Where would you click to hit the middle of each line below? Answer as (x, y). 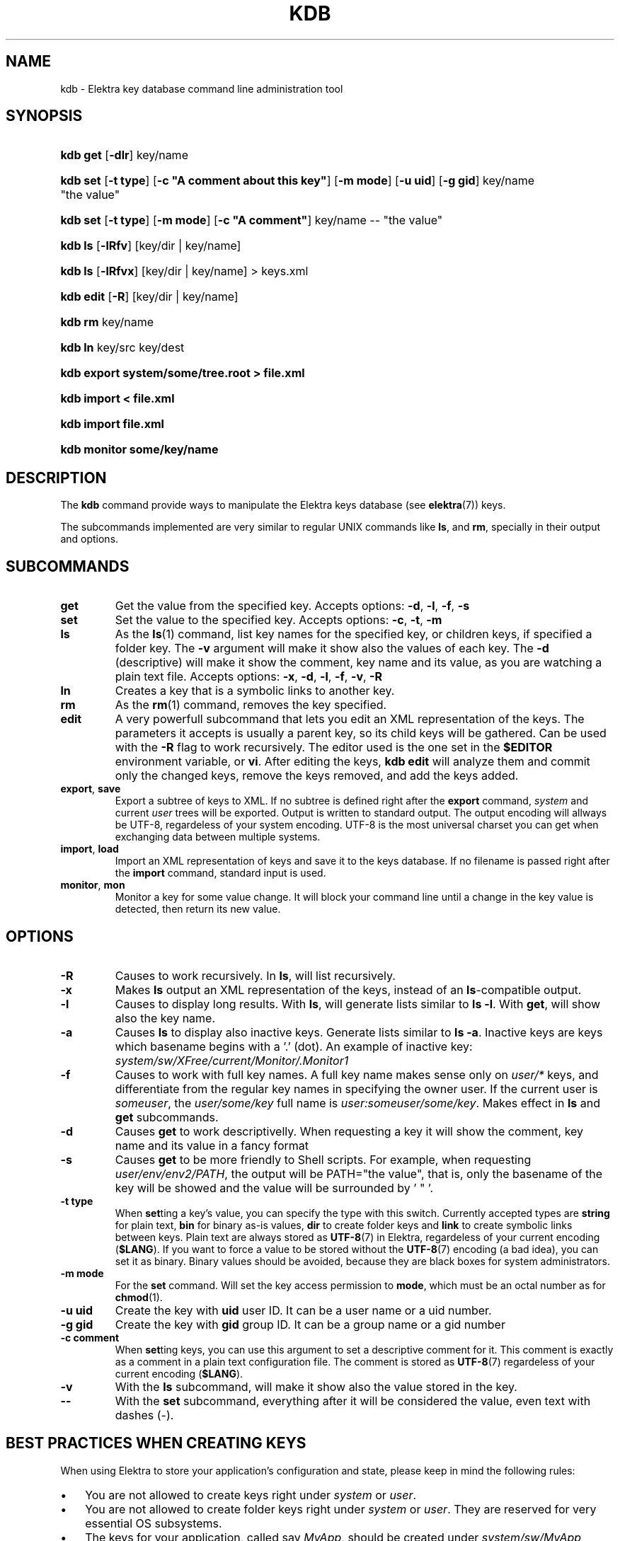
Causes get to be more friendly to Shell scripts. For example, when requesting (323, 1159)
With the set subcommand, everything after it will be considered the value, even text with (353, 1401)
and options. (90, 539)
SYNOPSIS (44, 116)
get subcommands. (167, 1117)
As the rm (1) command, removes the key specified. (251, 705)
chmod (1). (139, 1297)
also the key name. (165, 1018)
